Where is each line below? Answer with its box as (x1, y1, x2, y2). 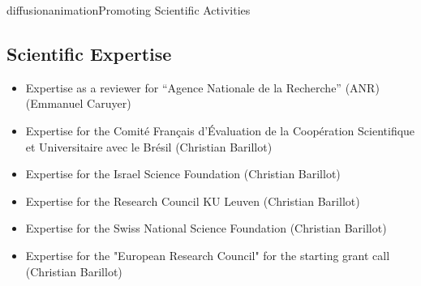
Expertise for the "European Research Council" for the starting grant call (25, 246, 390, 263)
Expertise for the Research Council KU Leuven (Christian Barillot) (25, 192, 360, 209)
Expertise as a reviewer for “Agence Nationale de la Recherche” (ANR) (25, 79, 380, 96)
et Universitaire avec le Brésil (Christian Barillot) (25, 138, 273, 155)
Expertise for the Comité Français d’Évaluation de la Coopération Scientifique (25, 122, 415, 139)
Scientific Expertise (6, 41, 172, 66)
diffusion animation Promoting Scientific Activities (6, 2, 251, 18)
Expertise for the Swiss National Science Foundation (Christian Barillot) (25, 220, 387, 237)
